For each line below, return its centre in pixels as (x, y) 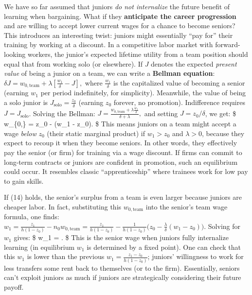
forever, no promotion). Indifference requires (179, 102)
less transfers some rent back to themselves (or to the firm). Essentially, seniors (122, 268)
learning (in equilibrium (39, 247)
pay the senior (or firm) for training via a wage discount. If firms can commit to (123, 152)
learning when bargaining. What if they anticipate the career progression (120, 16)
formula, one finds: (32, 217)
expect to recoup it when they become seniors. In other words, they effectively (121, 143)
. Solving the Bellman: (62, 113)
